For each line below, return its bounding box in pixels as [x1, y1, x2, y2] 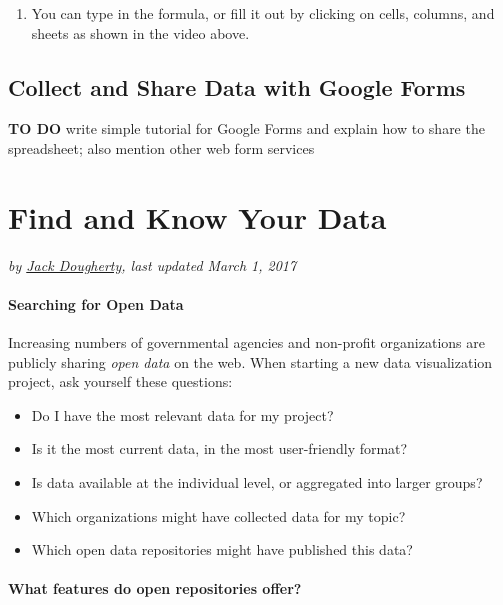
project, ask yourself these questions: [8, 371, 233, 392]
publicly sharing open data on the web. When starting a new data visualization [8, 351, 493, 372]
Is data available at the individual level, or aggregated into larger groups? [31, 472, 483, 493]
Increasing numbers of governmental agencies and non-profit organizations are [8, 332, 485, 353]
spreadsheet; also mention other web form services [8, 137, 315, 158]
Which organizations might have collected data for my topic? [31, 505, 406, 526]
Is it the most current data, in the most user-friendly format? [31, 438, 408, 459]
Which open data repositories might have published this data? [31, 539, 413, 560]
